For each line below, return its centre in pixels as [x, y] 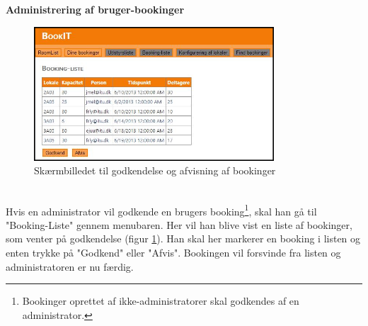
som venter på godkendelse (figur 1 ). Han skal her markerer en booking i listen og [183, 238]
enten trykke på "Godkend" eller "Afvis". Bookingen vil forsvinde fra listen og [173, 252]
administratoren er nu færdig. [70, 266]
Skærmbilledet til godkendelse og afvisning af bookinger [155, 170]
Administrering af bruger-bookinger [95, 9]
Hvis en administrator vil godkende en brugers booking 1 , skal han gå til [161, 210]
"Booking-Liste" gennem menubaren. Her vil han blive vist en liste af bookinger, [179, 224]
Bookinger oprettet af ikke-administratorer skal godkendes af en [161, 301]
